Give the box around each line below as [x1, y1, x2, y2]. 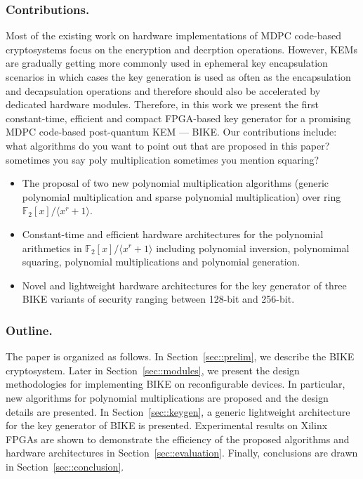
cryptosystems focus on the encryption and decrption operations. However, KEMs [6, 41, 357, 56]
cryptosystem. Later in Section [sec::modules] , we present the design [6, 362, 300, 377]
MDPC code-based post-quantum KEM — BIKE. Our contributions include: [6, 124, 337, 139]
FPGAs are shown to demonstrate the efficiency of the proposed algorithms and [6, 431, 350, 446]
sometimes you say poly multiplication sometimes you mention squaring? [6, 152, 319, 166]
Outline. [6, 321, 53, 339]
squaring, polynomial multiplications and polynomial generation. [22, 254, 301, 269]
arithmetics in [22, 240, 82, 255]
